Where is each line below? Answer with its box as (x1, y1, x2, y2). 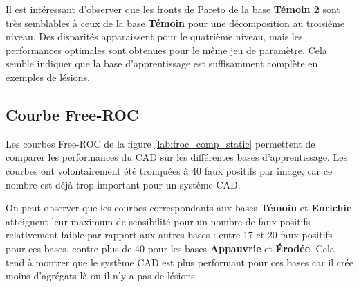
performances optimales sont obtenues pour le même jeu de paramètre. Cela (6, 42, 327, 57)
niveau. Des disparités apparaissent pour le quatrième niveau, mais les (6, 29, 303, 44)
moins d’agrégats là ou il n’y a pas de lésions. (6, 268, 198, 283)
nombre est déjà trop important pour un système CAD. (6, 177, 241, 191)
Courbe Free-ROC (6, 103, 139, 125)
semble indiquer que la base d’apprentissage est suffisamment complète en (6, 56, 318, 71)
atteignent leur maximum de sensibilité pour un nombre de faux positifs (6, 214, 311, 228)
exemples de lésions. (6, 69, 90, 84)
